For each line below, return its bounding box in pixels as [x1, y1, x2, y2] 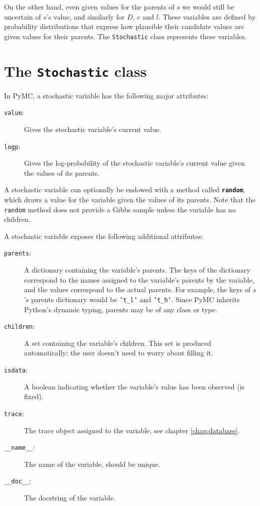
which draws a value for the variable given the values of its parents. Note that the [4, 194, 255, 205]
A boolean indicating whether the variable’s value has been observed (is [24, 381, 245, 392]
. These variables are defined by [158, 11, 256, 22]
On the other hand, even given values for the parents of [4, 2, 175, 12]
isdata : [4, 364, 28, 374]
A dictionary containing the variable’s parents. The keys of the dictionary [24, 265, 250, 275]
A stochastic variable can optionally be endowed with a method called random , [4, 184, 245, 195]
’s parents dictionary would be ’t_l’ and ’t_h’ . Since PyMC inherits [24, 294, 240, 304]
